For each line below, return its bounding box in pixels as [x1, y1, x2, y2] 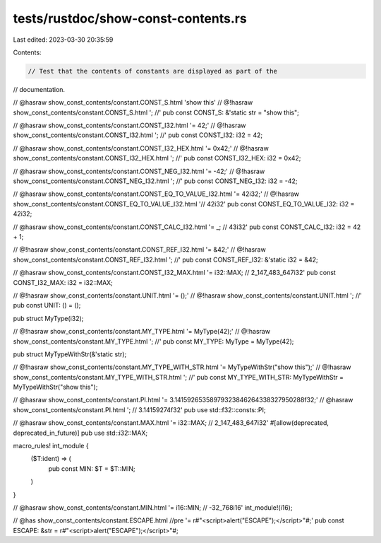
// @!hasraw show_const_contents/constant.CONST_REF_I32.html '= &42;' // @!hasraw [13, 245, 266, 254]
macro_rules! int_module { [13, 442, 89, 450]
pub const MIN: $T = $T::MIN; [48, 464, 135, 473]
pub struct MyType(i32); [13, 314, 84, 322]
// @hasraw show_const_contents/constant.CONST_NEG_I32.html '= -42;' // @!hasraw [13, 167, 265, 175]
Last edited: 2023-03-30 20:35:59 [13, 35, 114, 44]
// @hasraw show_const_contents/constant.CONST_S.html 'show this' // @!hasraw [13, 98, 253, 107]
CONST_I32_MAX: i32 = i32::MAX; [13, 278, 113, 286]
